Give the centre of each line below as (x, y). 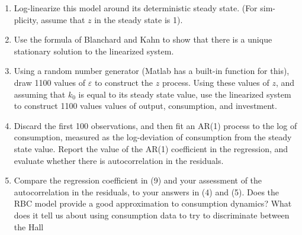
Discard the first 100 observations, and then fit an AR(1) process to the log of (155, 125)
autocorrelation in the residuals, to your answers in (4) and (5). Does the (147, 191)
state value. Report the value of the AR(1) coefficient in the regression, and (151, 148)
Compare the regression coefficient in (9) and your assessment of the (138, 180)
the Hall (29, 226)
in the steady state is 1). (139, 19)
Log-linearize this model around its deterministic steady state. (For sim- (145, 8)
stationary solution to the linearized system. (94, 51)
